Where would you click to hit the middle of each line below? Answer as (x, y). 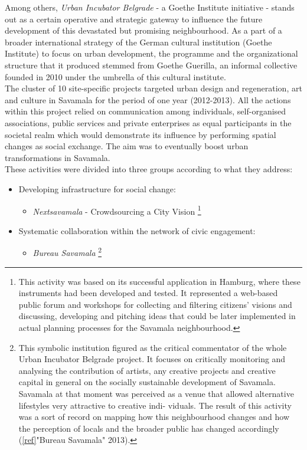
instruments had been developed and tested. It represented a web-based (148, 293)
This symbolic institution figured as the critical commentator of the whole (153, 347)
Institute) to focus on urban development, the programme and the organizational (151, 53)
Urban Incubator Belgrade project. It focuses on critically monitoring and (152, 359)
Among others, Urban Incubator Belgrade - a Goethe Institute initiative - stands (150, 7)
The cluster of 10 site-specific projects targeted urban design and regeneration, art (153, 88)
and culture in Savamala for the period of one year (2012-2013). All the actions (148, 99)
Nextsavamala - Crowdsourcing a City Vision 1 (117, 210)
